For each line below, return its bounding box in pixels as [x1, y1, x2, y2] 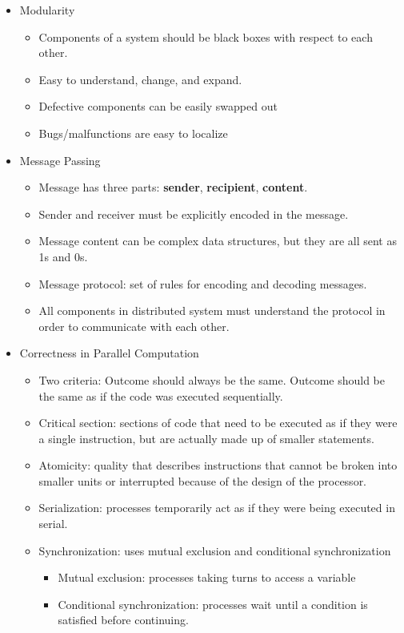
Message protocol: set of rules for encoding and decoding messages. [38, 275, 367, 292]
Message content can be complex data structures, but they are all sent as [38, 232, 397, 249]
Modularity [19, 2, 75, 18]
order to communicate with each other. [38, 317, 230, 334]
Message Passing [19, 151, 101, 168]
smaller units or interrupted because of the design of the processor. [38, 472, 367, 489]
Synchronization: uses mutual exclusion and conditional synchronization [38, 542, 391, 558]
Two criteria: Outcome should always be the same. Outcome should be [38, 371, 385, 388]
